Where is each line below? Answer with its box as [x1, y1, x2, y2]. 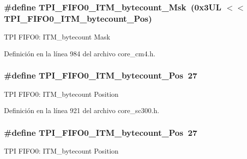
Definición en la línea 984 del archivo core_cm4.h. [4, 48, 156, 58]
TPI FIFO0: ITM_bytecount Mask [4, 32, 110, 42]
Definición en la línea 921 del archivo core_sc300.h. [4, 105, 160, 116]
